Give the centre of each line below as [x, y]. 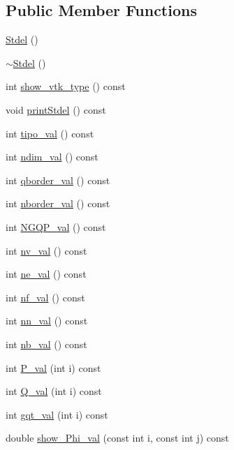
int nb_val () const [46, 344]
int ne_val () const [46, 274]
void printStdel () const [56, 109]
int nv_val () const [46, 250]
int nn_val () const [47, 321]
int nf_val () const [45, 297]
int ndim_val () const [52, 157]
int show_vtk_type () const [66, 86]
